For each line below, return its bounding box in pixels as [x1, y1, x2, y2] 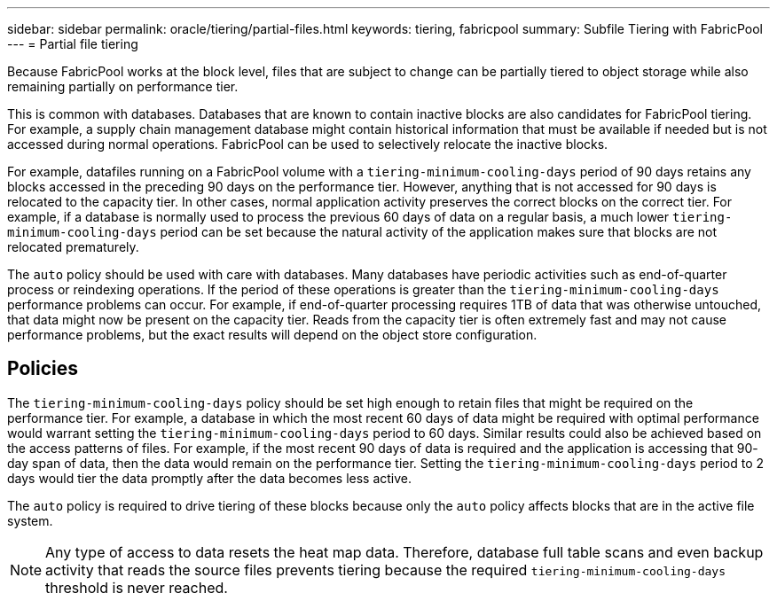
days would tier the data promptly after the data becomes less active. [7, 470, 412, 486]
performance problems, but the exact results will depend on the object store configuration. [7, 327, 538, 342]
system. [7, 512, 53, 528]
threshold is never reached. [45, 578, 228, 597]
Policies [7, 357, 79, 380]
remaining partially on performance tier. [7, 79, 239, 94]
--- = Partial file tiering [7, 36, 138, 51]
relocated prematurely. [7, 239, 139, 254]
